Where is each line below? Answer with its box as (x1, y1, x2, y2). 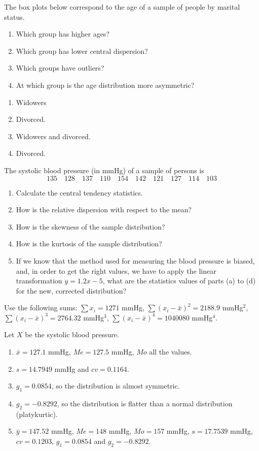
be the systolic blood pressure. (25, 329, 119, 340)
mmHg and (54, 363, 89, 374)
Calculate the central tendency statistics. (16, 187, 143, 198)
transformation (16, 275, 62, 286)
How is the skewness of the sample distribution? (16, 221, 165, 232)
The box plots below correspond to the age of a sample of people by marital (4, 2, 240, 12)
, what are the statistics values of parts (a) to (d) (102, 275, 256, 286)
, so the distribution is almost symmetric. (51, 380, 180, 391)
